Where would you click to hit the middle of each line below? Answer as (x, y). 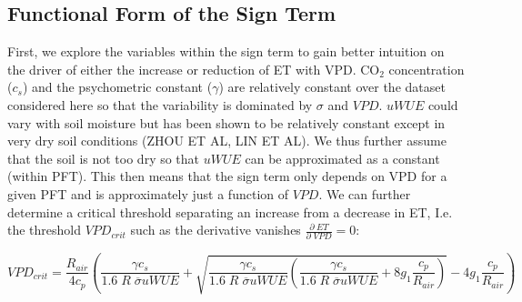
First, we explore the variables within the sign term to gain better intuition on (226, 51)
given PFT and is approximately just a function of (148, 193)
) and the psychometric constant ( (117, 87)
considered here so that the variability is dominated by (160, 104)
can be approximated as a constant (342, 158)
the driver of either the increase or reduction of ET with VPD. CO (194, 69)
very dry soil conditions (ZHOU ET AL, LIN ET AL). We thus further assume (227, 141)
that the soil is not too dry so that (104, 158)
